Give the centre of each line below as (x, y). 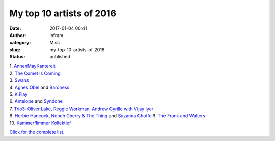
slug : (15, 49)
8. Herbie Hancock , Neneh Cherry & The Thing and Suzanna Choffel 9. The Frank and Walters (107, 116)
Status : (17, 57)
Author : (18, 35)
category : (20, 43)
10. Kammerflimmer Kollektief (40, 123)
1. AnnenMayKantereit (32, 66)
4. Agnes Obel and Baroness (39, 87)
